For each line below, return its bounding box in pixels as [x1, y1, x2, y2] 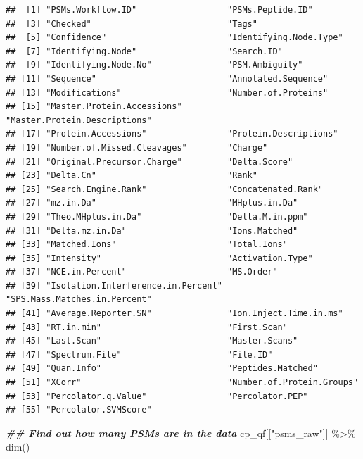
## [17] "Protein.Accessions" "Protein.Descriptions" [6, 129, 338, 139]
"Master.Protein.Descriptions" [6, 115, 152, 125]
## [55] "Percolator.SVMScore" [6, 405, 152, 415]
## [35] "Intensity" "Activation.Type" [6, 253, 313, 263]
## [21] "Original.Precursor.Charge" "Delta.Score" [6, 156, 293, 167]
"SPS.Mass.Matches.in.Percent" [6, 294, 152, 305]
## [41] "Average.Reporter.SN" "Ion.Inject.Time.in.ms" [6, 308, 343, 319]
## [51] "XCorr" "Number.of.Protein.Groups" [6, 377, 359, 388]
